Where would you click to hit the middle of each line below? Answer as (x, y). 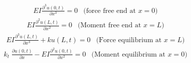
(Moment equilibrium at (128, 54)
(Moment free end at (109, 26)
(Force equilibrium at (129, 40)
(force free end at (109, 11)
